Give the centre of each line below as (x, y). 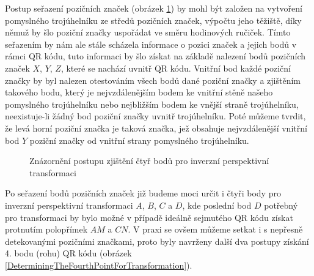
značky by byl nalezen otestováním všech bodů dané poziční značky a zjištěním (153, 80)
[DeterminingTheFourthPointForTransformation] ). (99, 265)
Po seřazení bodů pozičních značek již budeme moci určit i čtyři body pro (143, 193)
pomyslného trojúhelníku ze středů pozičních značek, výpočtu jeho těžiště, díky (153, 20)
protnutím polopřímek (46, 229)
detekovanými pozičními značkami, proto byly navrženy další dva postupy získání (157, 241)
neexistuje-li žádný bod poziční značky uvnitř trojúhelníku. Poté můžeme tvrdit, (155, 116)
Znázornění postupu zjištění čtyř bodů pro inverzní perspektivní (149, 161)
